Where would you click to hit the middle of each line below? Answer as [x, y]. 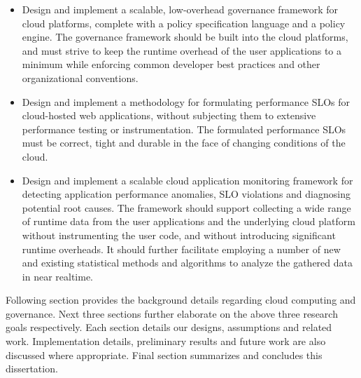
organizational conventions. [80, 77]
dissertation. [32, 369]
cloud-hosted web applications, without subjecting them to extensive [169, 115]
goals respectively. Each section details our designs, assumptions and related [169, 327]
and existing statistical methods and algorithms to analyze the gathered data [187, 263]
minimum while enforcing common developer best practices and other [171, 64]
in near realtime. [57, 276]
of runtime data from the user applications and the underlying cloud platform [189, 221]
